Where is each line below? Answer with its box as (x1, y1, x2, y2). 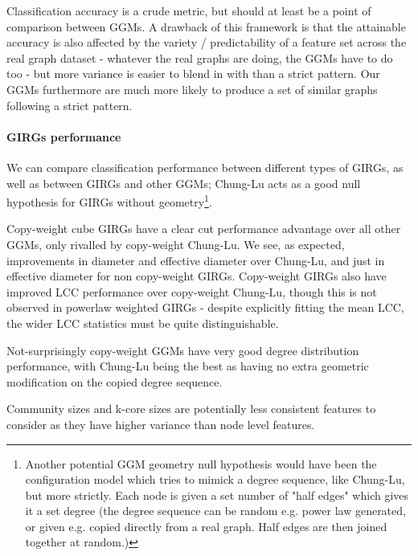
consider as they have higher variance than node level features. (6, 415, 315, 432)
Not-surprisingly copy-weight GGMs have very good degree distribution (6, 341, 359, 358)
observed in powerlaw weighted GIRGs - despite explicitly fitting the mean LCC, (6, 299, 404, 316)
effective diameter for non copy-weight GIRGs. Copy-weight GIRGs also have (6, 268, 387, 284)
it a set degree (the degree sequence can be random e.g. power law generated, (25, 502, 406, 519)
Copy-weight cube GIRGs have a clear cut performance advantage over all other (6, 220, 401, 237)
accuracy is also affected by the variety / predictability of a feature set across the (6, 34, 407, 51)
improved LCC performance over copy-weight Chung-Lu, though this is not (6, 283, 377, 300)
